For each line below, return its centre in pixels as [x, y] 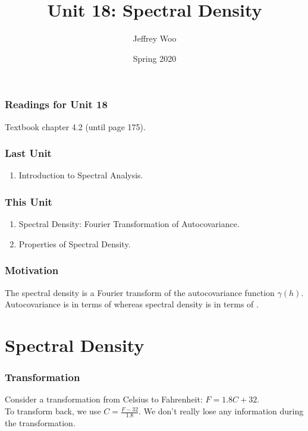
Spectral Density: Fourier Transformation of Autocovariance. [129, 224]
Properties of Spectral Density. [75, 243]
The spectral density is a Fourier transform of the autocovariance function [140, 292]
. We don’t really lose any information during [221, 411]
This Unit [29, 201]
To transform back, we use [53, 411]
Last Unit [28, 153]
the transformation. [40, 422]
